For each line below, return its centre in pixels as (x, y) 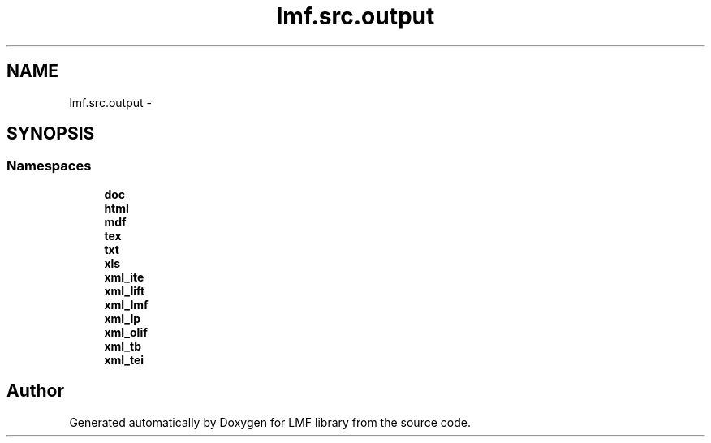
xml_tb (123, 346)
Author (35, 391)
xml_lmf (126, 304)
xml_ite (124, 277)
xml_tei (124, 359)
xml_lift (125, 290)
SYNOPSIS (51, 134)
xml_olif (126, 332)
